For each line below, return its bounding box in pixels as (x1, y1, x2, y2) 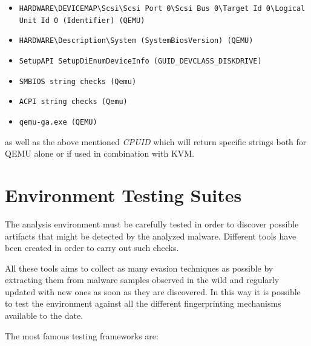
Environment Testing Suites (5, 182, 242, 207)
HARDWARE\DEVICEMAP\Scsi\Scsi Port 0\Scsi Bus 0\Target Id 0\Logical (19, 4, 306, 13)
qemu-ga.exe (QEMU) (19, 117, 97, 126)
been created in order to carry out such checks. (5, 241, 179, 254)
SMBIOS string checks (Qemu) (19, 77, 137, 86)
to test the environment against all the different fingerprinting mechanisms (5, 297, 281, 310)
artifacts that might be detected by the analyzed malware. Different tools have (5, 229, 296, 242)
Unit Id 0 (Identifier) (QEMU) (19, 16, 145, 25)
